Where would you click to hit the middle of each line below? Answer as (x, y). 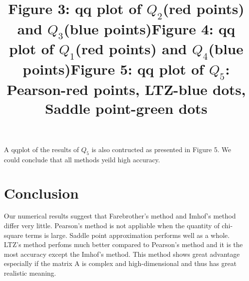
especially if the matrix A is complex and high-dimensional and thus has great (120, 263)
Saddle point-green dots (126, 108)
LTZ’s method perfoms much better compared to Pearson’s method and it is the (124, 244)
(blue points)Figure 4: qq (149, 28)
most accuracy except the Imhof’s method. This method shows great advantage (122, 254)
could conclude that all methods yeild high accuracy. (82, 159)
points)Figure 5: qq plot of (113, 69)
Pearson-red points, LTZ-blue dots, (126, 89)
